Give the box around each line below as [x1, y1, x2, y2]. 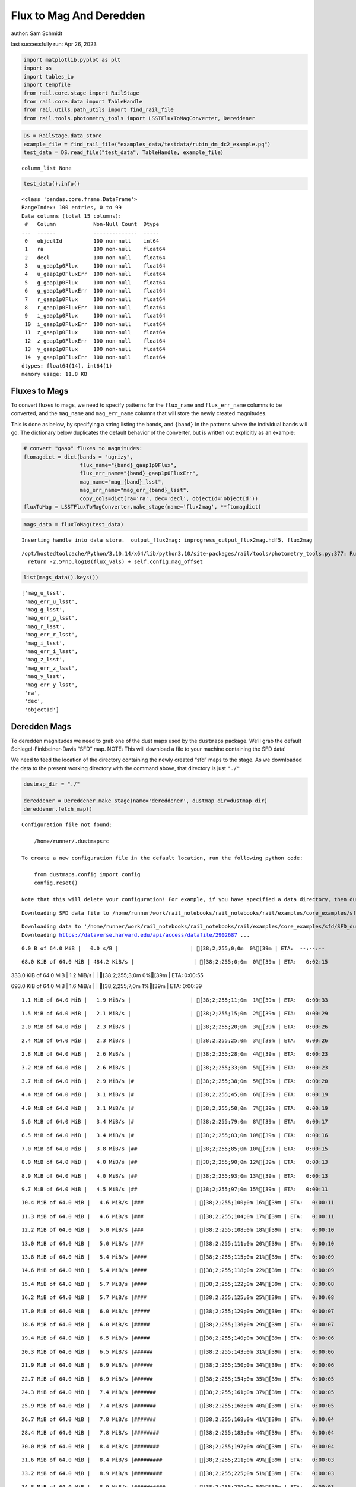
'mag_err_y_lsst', [24, 681, 78, 688]
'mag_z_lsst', [24, 656, 66, 663]
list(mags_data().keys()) [23, 574, 99, 581]
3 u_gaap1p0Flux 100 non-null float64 [24, 262, 166, 269]
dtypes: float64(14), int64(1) [21, 362, 113, 369]
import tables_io [23, 73, 74, 80]
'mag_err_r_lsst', [24, 631, 78, 638]
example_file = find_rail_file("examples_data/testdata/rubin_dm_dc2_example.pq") [23, 140, 271, 148]
